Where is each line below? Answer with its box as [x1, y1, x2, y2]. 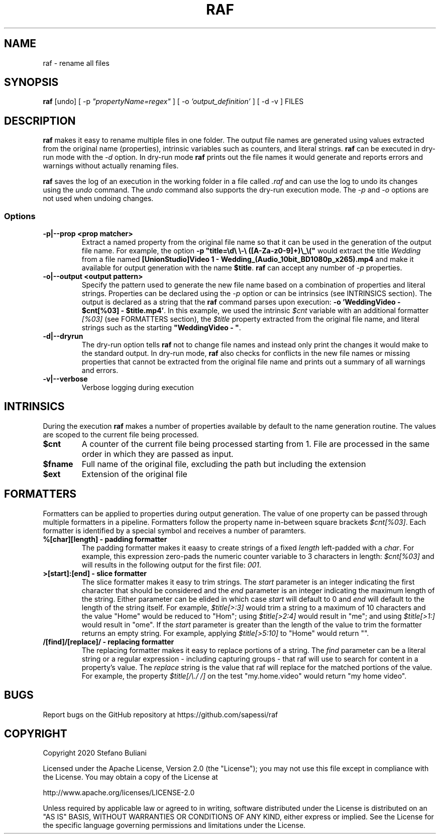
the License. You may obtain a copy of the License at [43, 773, 218, 782]
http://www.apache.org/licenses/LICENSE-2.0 [43, 788, 195, 797]
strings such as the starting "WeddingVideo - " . [81, 323, 241, 332]
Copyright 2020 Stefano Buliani [43, 749, 147, 758]
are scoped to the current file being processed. [43, 430, 199, 439]
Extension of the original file [81, 469, 187, 479]
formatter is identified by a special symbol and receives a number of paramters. [43, 526, 306, 535]
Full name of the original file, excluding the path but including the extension [81, 458, 366, 469]
